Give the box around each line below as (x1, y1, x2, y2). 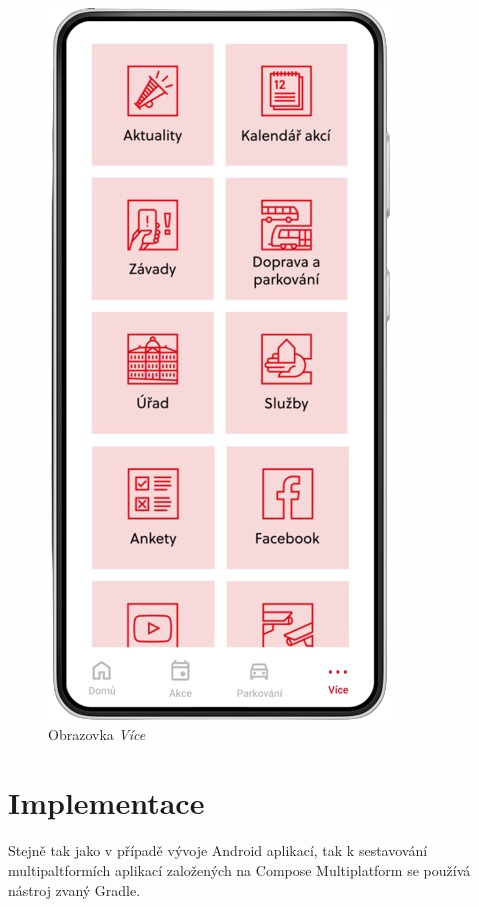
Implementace (8, 782, 205, 823)
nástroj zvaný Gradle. (8, 879, 141, 900)
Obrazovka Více (48, 723, 146, 744)
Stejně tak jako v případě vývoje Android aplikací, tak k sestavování (8, 840, 428, 861)
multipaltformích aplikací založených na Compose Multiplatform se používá (8, 859, 471, 880)
